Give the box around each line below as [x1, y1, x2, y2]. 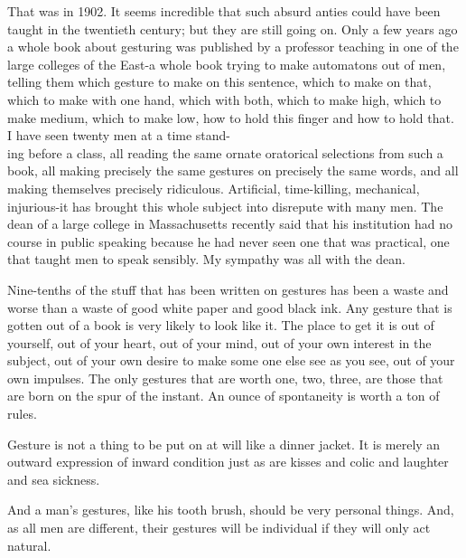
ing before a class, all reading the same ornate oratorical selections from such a [7, 143, 443, 162]
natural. [7, 535, 51, 554]
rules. [7, 404, 37, 423]
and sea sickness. [7, 469, 100, 488]
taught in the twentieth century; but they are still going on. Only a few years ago [7, 19, 458, 38]
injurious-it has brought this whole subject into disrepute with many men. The [7, 196, 443, 215]
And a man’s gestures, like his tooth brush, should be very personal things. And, [7, 500, 454, 519]
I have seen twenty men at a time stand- [7, 126, 231, 145]
